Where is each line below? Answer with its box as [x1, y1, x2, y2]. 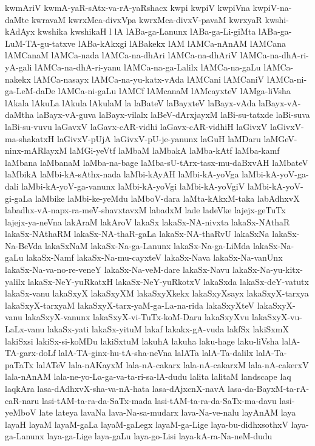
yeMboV [5, 406, 36, 419]
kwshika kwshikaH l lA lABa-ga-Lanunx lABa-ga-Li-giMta [38, 25, 256, 38]
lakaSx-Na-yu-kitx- [232, 263, 303, 276]
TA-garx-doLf [5, 346, 56, 359]
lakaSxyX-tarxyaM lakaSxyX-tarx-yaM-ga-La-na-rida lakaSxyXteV [5, 298, 255, 311]
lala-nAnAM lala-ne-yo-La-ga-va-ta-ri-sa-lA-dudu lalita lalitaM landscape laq [5, 370, 291, 383]
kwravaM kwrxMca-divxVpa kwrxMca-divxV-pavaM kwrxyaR [31, 13, 262, 26]
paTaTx [5, 358, 34, 371]
